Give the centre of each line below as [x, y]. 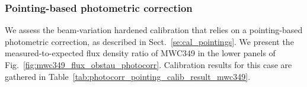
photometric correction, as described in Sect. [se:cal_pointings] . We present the [149, 41]
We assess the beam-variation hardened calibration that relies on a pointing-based [154, 30]
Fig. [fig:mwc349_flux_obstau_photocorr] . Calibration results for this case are [148, 65]
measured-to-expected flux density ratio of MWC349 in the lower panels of [140, 53]
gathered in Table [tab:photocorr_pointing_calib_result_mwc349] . [128, 76]
